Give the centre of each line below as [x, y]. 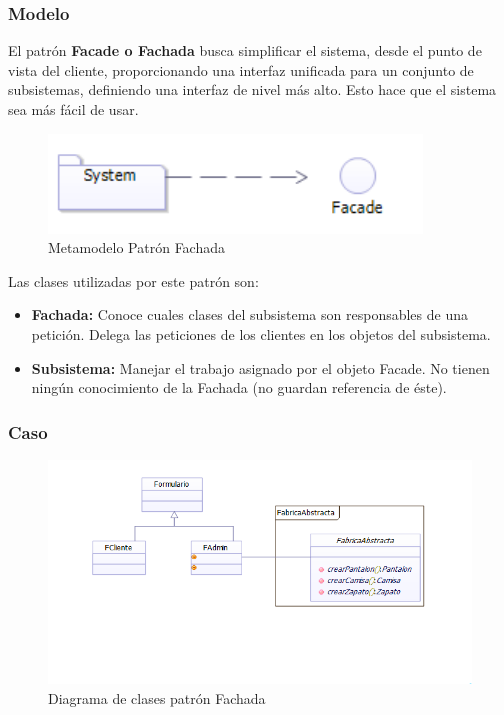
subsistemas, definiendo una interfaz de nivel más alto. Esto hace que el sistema [252, 89]
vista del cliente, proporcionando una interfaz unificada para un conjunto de [241, 69]
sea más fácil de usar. [73, 109]
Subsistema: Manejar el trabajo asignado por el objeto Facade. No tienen [260, 367]
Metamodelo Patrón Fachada [137, 247]
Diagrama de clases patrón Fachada [157, 698]
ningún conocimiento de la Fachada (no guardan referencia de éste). [239, 387]
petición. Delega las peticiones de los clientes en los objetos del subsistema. [261, 333]
